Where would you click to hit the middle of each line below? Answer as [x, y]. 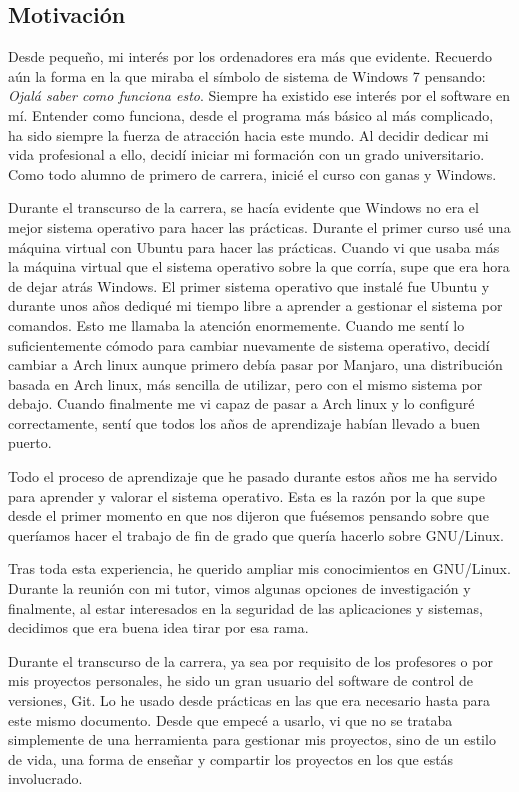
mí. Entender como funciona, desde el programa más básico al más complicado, [251, 114]
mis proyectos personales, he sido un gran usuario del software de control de [241, 680]
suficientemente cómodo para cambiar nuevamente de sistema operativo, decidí [249, 344]
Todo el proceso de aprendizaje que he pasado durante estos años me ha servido [253, 476]
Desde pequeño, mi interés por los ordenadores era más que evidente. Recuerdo [250, 56]
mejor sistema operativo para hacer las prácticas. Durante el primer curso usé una [259, 226]
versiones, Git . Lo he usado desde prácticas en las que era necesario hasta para [249, 700]
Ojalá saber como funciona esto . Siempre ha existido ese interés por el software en [259, 95]
